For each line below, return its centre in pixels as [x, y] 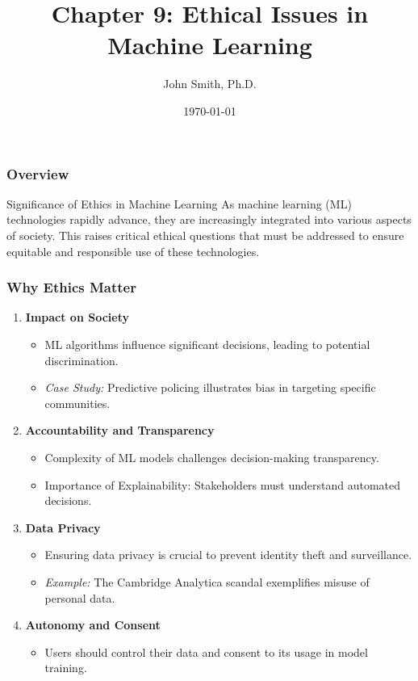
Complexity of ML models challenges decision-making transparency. [212, 457]
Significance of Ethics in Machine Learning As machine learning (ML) [179, 203]
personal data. [80, 597]
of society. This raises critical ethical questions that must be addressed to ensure [205, 235]
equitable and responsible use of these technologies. [133, 251]
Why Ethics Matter [71, 287]
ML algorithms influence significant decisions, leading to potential [207, 344]
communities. [77, 403]
